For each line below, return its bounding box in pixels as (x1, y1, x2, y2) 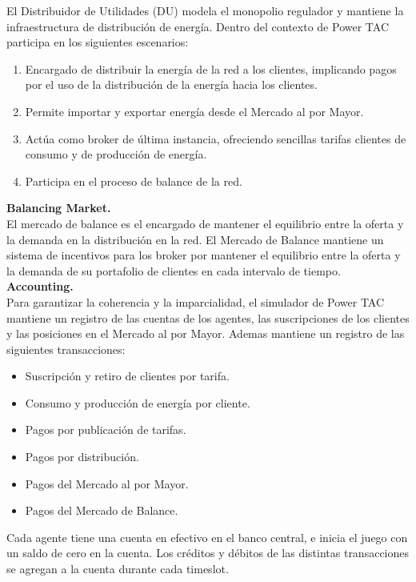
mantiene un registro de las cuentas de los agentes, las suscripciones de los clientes (6, 309, 410, 326)
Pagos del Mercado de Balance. (25, 502, 178, 519)
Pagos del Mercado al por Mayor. (25, 475, 189, 492)
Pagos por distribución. (25, 448, 139, 465)
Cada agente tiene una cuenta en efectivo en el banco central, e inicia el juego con (6, 528, 408, 545)
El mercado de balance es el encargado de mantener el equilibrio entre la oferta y (6, 215, 404, 231)
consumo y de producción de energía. (25, 146, 207, 163)
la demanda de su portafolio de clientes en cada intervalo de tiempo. (6, 262, 341, 279)
